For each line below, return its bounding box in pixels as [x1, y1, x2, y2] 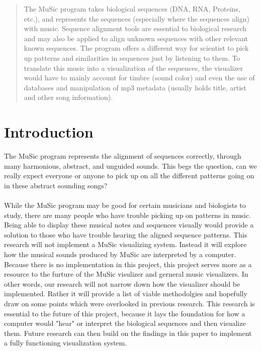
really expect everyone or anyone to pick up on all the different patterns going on [4, 170, 254, 181]
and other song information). [24, 92, 113, 102]
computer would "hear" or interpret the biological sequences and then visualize [4, 318, 246, 328]
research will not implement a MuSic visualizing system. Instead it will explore [4, 239, 247, 250]
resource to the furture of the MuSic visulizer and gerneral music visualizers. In [4, 269, 248, 279]
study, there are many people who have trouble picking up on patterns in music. [4, 209, 251, 220]
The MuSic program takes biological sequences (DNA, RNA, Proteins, [24, 4, 240, 14]
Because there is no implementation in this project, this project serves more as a [4, 259, 252, 269]
